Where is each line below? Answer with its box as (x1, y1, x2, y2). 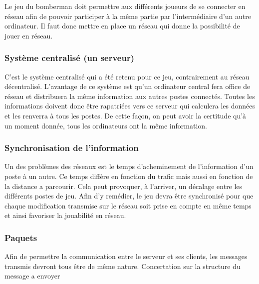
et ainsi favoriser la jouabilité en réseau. (4, 210, 126, 220)
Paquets (4, 231, 37, 243)
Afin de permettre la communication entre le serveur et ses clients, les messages (4, 251, 248, 261)
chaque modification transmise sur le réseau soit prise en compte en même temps (4, 200, 252, 210)
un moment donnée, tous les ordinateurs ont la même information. (4, 120, 207, 130)
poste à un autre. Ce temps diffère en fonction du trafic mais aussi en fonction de (4, 170, 253, 181)
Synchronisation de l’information (4, 141, 139, 154)
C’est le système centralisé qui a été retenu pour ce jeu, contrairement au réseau (4, 71, 250, 81)
